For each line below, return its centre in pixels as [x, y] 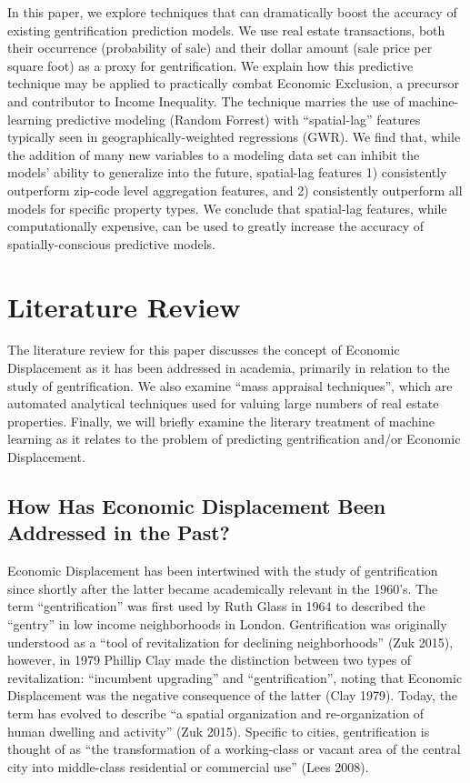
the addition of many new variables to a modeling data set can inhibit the [214, 154]
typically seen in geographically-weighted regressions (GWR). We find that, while [234, 137]
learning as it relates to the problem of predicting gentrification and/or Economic [234, 439]
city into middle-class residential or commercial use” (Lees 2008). [188, 766]
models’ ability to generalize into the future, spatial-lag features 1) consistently [227, 172]
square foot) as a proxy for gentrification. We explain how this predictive [210, 65]
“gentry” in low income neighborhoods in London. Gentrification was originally [227, 623]
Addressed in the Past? [119, 532]
